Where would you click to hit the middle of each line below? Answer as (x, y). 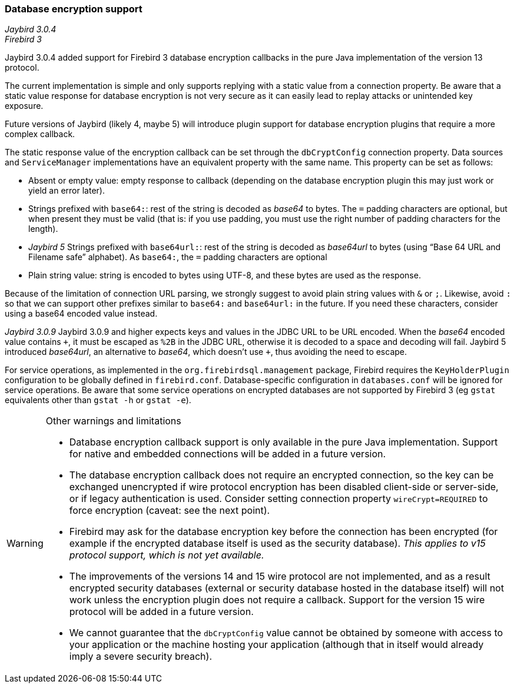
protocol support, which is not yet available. (167, 555)
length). (43, 229)
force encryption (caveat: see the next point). (170, 511)
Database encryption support (74, 9)
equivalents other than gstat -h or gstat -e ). (98, 400)
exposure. (24, 106)
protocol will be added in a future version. (161, 612)
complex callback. (40, 134)
